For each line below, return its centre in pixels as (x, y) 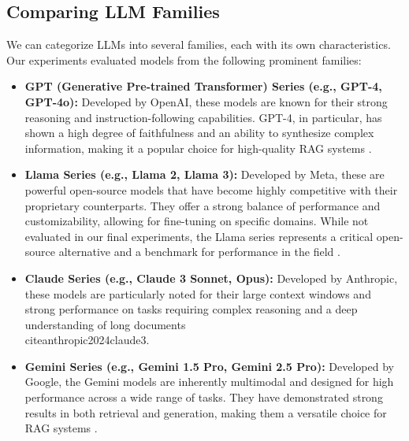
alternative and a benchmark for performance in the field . (199, 252)
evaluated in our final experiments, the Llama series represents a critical (199, 236)
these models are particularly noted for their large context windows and (198, 293)
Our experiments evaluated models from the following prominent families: (184, 59)
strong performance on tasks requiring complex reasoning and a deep (191, 309)
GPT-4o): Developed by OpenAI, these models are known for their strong (206, 101)
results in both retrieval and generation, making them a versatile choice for (206, 412)
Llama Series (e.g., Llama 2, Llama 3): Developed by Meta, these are (204, 174)
